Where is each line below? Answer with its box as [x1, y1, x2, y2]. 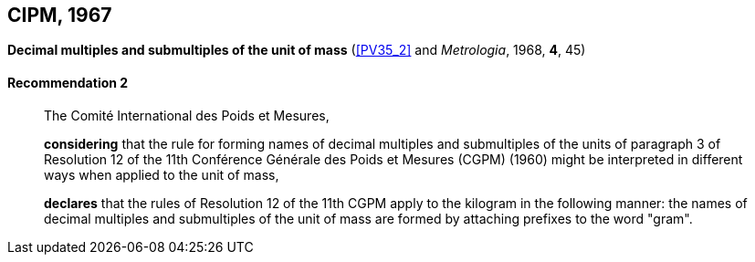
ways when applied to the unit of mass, [44, 166, 279, 183]
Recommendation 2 [7, 75, 129, 91]
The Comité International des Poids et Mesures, [44, 107, 330, 123]
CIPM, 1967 [7, 4, 112, 26]
